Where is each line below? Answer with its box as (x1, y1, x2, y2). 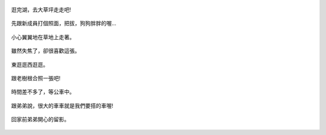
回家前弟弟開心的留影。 (11, 116, 69, 123)
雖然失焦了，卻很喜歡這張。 (11, 47, 80, 54)
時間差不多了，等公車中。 (11, 88, 75, 96)
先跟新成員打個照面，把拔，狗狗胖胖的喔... (11, 20, 117, 27)
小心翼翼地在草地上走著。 (11, 33, 75, 40)
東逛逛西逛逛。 (11, 61, 48, 68)
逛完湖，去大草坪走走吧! (11, 6, 72, 13)
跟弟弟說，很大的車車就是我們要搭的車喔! (11, 102, 114, 109)
